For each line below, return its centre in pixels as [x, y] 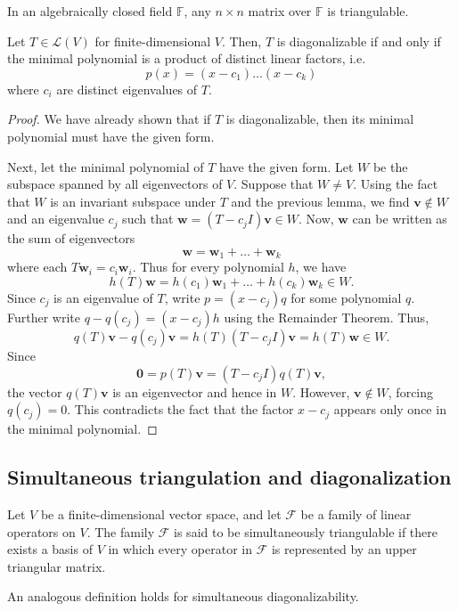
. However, [321, 391]
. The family [121, 531]
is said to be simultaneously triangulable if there [306, 531]
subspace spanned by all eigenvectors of [115, 184]
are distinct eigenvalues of [127, 89]
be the [390, 166]
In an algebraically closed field [90, 11]
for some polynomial [346, 297]
